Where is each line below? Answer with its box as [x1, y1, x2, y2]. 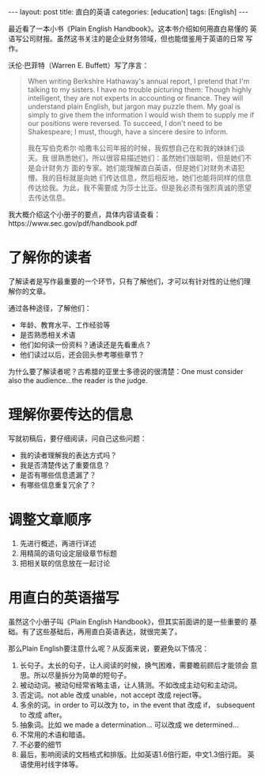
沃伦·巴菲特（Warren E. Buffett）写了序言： [8, 61, 150, 70]
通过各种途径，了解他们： [8, 303, 92, 312]
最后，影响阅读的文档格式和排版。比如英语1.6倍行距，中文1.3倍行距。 [19, 749, 246, 759]
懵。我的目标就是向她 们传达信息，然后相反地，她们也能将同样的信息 [27, 173, 252, 182]
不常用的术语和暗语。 [19, 729, 89, 739]
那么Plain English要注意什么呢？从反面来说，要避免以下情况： [8, 644, 210, 653]
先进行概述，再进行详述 [19, 538, 97, 548]
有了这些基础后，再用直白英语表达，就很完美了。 [21, 626, 182, 636]
